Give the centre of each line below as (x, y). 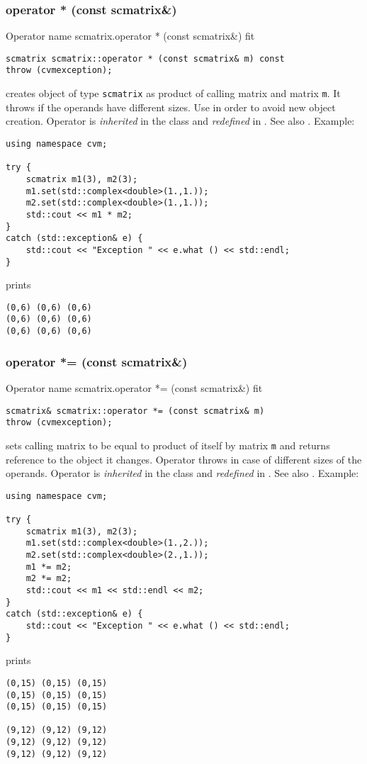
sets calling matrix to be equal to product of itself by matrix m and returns (168, 445)
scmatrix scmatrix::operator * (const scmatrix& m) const (145, 58)
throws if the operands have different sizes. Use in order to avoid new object (171, 107)
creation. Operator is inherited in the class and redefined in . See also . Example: (180, 121)
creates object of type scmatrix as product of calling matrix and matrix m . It (173, 93)
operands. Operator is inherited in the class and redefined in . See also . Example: (182, 473)
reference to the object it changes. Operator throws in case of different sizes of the (184, 459)
